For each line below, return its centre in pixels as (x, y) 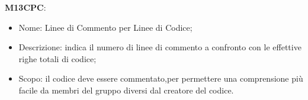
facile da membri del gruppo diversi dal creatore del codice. (126, 90)
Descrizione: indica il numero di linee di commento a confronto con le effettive (160, 47)
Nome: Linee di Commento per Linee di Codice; (105, 27)
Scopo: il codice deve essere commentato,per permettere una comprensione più (161, 78)
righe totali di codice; (57, 58)
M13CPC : (25, 7)
